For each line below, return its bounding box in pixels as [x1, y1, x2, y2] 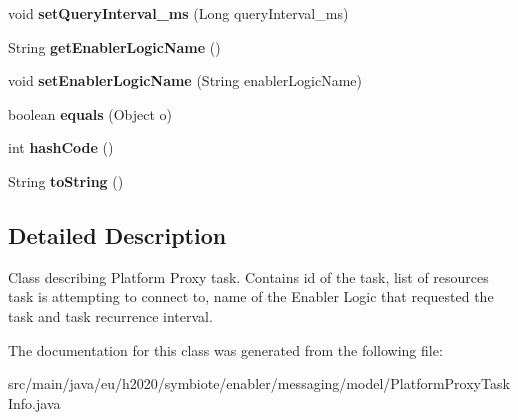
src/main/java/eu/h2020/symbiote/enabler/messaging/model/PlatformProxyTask [8, 373, 510, 394]
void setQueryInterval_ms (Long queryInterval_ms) [8, 3, 349, 23]
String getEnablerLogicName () [8, 36, 221, 57]
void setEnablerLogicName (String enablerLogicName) [8, 70, 362, 91]
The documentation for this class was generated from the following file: [8, 339, 443, 360]
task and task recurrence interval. [8, 305, 213, 326]
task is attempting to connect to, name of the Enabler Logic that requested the [8, 286, 494, 307]
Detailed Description [8, 219, 227, 250]
